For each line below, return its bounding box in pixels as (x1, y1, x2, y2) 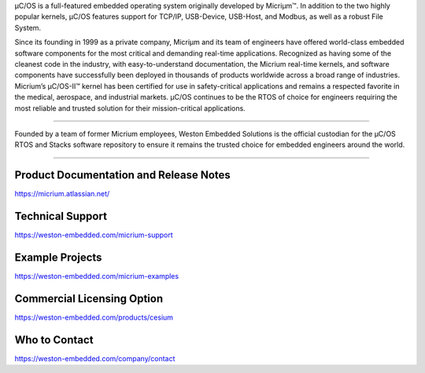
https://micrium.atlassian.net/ (14, 189, 110, 199)
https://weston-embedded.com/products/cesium (14, 313, 173, 322)
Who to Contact (14, 333, 94, 346)
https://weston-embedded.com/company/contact (14, 353, 176, 363)
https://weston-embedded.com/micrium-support (14, 230, 173, 240)
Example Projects (14, 250, 102, 264)
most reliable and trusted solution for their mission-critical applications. (14, 103, 246, 113)
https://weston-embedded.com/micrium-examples (14, 272, 179, 281)
